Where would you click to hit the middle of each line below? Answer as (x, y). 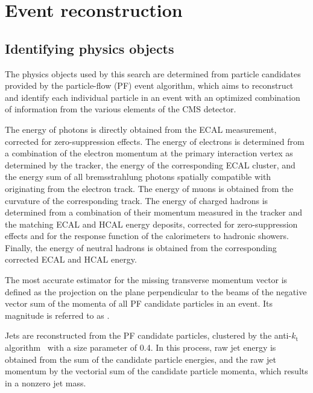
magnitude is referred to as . (57, 315)
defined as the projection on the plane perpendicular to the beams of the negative (156, 291)
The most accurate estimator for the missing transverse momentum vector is (146, 280)
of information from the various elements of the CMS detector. (121, 109)
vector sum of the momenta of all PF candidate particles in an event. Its (139, 303)
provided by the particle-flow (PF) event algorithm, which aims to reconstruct (149, 85)
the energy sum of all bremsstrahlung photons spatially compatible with (138, 177)
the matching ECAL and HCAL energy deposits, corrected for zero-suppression (151, 224)
